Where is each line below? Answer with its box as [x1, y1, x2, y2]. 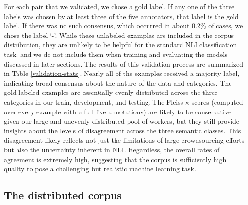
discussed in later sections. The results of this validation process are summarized [4, 58, 243, 69]
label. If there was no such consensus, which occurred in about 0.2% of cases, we [4, 20, 243, 31]
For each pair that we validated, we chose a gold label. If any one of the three [4, 1, 235, 11]
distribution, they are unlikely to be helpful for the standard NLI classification [4, 39, 237, 50]
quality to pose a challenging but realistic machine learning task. [4, 164, 196, 174]
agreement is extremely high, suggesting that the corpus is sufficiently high [4, 154, 227, 164]
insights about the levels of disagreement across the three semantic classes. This [4, 125, 241, 135]
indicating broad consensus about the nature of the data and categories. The [4, 77, 232, 88]
